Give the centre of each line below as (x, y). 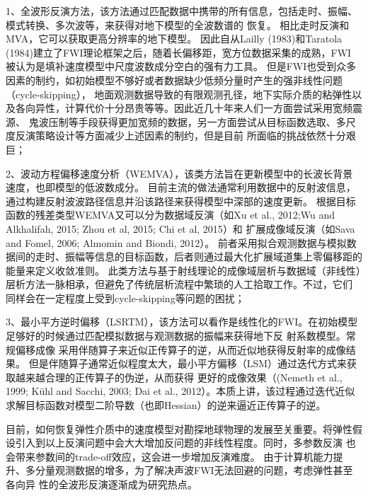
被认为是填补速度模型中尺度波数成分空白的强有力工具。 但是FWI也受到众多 (181, 66)
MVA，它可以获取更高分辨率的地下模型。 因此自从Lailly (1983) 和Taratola (174, 39)
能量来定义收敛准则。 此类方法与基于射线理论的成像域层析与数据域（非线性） (183, 270)
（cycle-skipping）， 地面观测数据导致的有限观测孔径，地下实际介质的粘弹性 (179, 94)
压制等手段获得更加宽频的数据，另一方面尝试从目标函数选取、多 (197, 121)
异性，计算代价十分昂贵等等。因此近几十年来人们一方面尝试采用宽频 (194, 108)
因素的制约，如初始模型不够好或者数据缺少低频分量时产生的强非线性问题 (174, 80)
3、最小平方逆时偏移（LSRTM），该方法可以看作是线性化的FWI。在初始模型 (182, 322)
